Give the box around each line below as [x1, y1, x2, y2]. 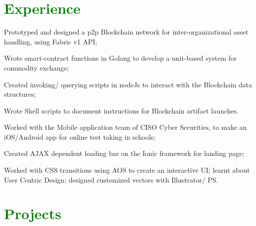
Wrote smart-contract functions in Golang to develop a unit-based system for [4, 53, 237, 63]
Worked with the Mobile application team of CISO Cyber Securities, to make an [4, 122, 247, 132]
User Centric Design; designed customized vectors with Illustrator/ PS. [4, 174, 219, 185]
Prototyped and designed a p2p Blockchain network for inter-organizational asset [4, 27, 249, 37]
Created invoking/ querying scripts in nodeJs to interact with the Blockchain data [4, 79, 253, 89]
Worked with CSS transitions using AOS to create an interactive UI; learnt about [4, 165, 250, 175]
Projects [4, 203, 62, 224]
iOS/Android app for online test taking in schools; [4, 131, 156, 142]
